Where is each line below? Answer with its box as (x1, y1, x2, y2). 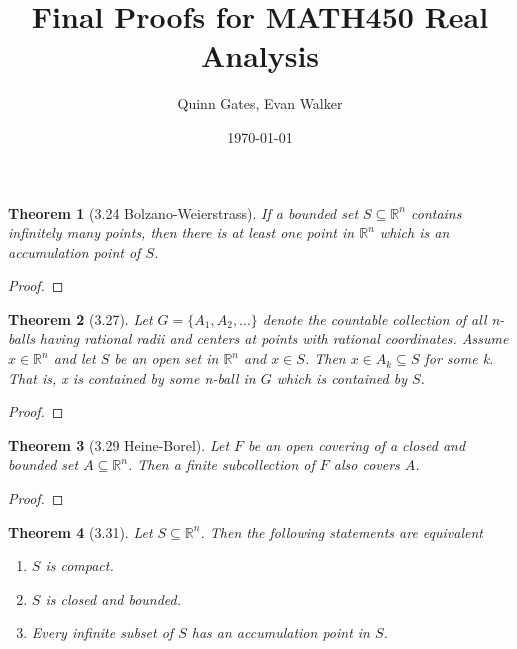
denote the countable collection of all (262, 308, 487, 329)
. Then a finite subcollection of (127, 454, 315, 475)
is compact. (45, 555, 114, 576)
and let (53, 348, 96, 369)
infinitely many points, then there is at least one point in (8, 222, 355, 243)
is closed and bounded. (45, 588, 182, 609)
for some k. (424, 348, 494, 369)
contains (410, 202, 462, 223)
